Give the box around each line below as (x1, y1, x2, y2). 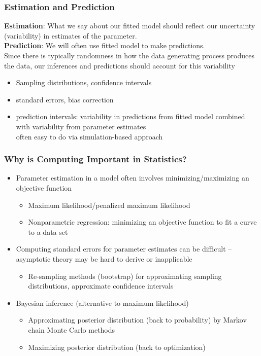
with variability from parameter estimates (16, 121, 146, 131)
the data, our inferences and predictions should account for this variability (4, 60, 235, 70)
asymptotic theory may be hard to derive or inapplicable (16, 253, 192, 264)
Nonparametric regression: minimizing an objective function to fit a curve (28, 217, 257, 227)
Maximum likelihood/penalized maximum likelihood (28, 199, 190, 210)
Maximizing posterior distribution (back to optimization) (28, 341, 206, 352)
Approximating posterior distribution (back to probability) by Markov (28, 314, 247, 325)
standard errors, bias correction (16, 94, 114, 104)
